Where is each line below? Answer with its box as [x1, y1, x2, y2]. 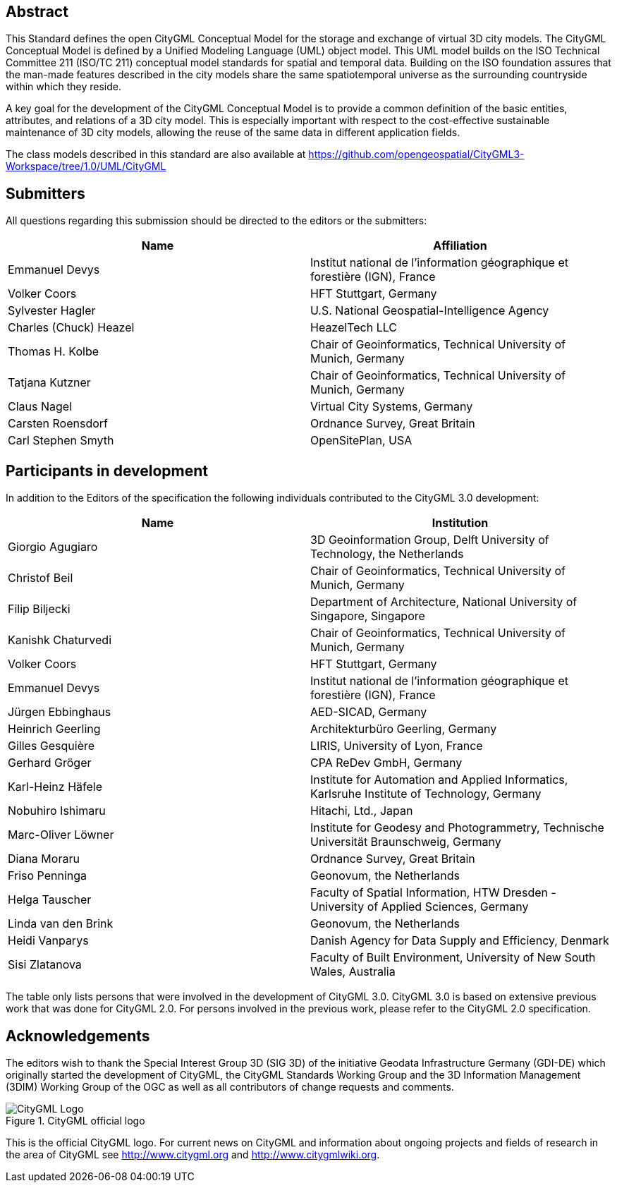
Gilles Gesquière [8, 739, 95, 753]
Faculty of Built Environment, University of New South [310, 950, 596, 965]
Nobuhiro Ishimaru [8, 804, 106, 818]
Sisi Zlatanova [8, 957, 82, 972]
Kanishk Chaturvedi [8, 633, 112, 648]
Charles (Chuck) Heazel [8, 320, 135, 335]
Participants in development [6, 461, 208, 480]
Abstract [6, 3, 68, 20]
